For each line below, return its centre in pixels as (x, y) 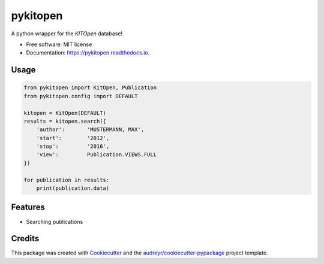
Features (28, 207)
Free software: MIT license (59, 44)
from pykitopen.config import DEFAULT (81, 96)
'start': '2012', (73, 138)
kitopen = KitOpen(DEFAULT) (65, 113)
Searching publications (55, 221)
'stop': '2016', (73, 146)
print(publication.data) (73, 188)
